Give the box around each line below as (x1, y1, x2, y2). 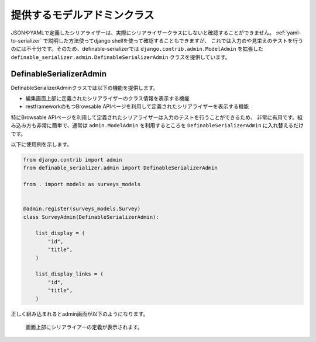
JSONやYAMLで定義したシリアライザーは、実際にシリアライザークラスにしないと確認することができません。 (11, 29, 275, 36)
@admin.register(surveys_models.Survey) (23, 205, 140, 212)
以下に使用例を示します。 (11, 141, 73, 148)
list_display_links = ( (35, 271, 104, 277)
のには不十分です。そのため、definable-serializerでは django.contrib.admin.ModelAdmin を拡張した (11, 46, 263, 53)
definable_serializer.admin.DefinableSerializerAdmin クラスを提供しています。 (11, 53, 231, 61)
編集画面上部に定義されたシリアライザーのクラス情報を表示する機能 (25, 95, 190, 102)
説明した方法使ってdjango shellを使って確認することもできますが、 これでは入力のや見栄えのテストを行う (47, 37, 304, 44)
